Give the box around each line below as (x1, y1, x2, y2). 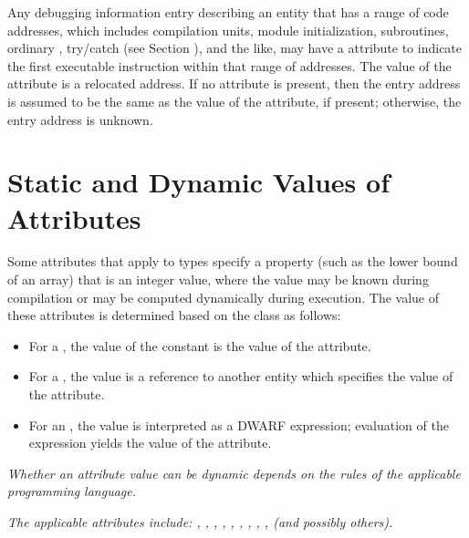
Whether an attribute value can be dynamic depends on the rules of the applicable (7, 463, 461, 482)
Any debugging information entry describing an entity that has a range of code (7, 3, 449, 21)
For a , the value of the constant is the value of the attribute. (28, 336, 371, 355)
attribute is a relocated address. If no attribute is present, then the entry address (7, 74, 461, 93)
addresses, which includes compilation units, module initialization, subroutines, (7, 20, 449, 39)
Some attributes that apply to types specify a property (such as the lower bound (7, 252, 458, 271)
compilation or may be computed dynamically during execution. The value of (7, 287, 439, 306)
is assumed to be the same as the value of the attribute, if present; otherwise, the (7, 91, 462, 110)
